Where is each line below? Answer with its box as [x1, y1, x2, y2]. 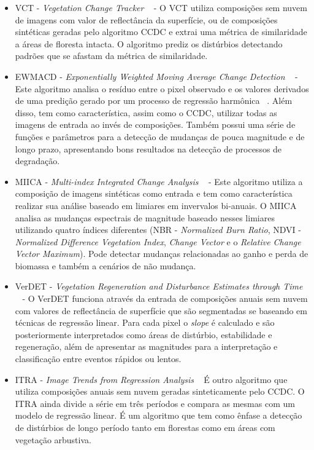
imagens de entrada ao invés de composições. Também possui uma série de [15, 118, 296, 131]
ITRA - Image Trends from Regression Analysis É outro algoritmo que [15, 373, 288, 385]
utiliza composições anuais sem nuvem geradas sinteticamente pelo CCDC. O [15, 385, 305, 398]
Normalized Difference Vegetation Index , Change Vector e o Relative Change [15, 235, 301, 248]
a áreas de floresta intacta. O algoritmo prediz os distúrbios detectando [15, 37, 283, 50]
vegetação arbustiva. [15, 433, 91, 446]
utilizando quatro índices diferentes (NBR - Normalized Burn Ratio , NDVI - [15, 223, 301, 236]
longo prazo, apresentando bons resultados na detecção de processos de [15, 142, 282, 155]
